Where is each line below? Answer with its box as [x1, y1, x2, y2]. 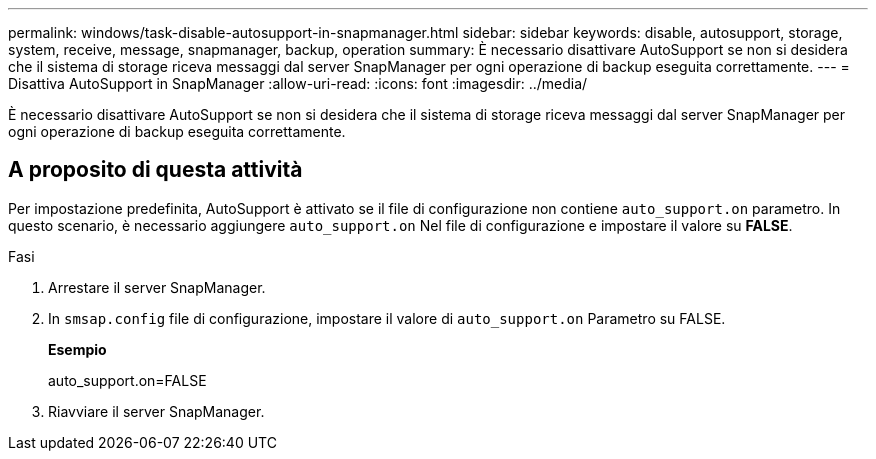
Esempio [48, 340, 107, 358]
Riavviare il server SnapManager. [48, 402, 265, 420]
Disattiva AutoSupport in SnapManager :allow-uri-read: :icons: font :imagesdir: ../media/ [8, 75, 588, 92]
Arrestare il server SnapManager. [48, 278, 266, 296]
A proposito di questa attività [8, 157, 303, 183]
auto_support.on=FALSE [48, 371, 207, 389]
